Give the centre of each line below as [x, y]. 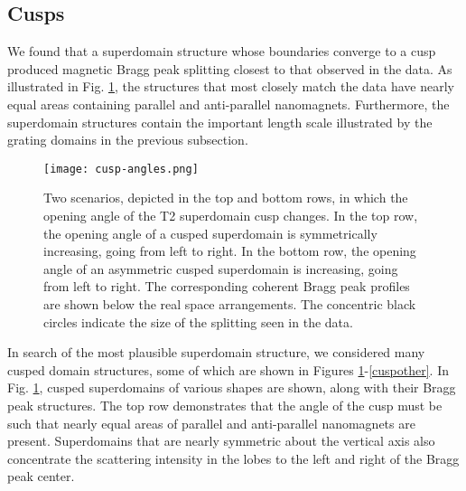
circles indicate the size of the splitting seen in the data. [198, 321]
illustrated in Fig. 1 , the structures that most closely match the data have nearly [231, 86]
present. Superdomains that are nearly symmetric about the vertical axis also [221, 441]
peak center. [41, 476]
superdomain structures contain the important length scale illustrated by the [220, 122]
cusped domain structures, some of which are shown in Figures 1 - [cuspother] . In [228, 369]
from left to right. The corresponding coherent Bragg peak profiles [227, 286]
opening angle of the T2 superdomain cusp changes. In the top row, [231, 216]
